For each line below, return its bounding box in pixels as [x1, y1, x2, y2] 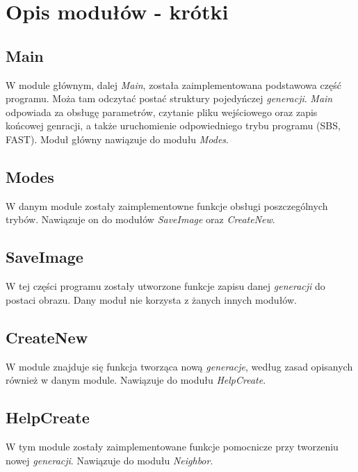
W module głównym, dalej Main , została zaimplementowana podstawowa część [6, 77, 341, 92]
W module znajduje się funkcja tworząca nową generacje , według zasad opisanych [6, 359, 353, 373]
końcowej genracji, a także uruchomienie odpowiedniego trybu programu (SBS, [6, 118, 341, 133]
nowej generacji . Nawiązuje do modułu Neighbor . [6, 453, 213, 467]
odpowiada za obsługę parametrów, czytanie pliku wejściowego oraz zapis [6, 104, 318, 119]
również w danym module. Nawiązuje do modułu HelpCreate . [6, 373, 266, 387]
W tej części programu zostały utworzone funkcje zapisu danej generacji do [6, 279, 325, 293]
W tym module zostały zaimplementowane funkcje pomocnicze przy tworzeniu [6, 439, 339, 453]
